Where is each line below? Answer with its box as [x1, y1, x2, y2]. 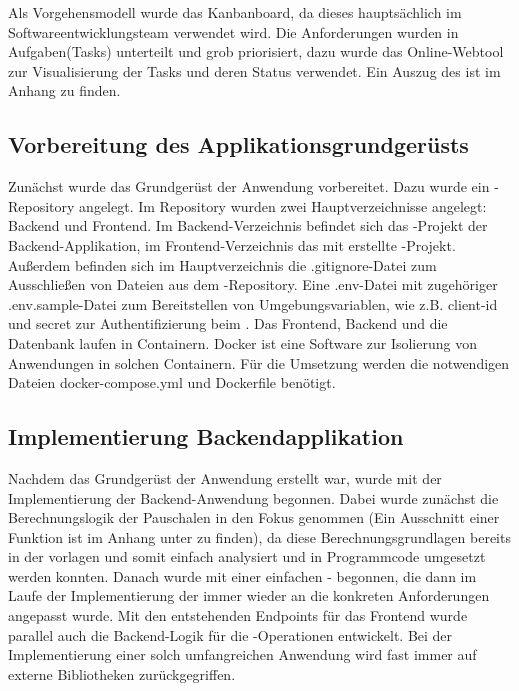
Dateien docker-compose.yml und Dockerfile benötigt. [8, 372, 336, 393]
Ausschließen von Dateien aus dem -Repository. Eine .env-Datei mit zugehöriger [8, 274, 498, 295]
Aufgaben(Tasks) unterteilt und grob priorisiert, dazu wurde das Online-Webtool [8, 41, 504, 62]
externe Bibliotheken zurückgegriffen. [8, 663, 236, 684]
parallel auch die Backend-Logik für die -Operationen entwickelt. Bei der [8, 624, 453, 645]
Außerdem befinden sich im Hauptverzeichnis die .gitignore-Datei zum [8, 254, 437, 275]
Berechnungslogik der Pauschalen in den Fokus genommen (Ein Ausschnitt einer [8, 507, 500, 528]
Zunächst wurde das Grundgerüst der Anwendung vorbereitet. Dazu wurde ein [8, 176, 490, 197]
